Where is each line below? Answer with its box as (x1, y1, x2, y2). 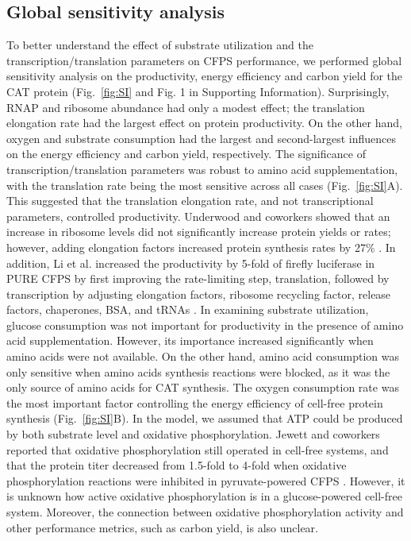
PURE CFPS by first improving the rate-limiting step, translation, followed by (6, 270, 390, 287)
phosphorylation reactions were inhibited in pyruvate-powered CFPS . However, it (6, 472, 405, 489)
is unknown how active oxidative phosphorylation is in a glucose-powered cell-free (6, 488, 402, 504)
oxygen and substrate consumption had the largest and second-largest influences (6, 129, 397, 146)
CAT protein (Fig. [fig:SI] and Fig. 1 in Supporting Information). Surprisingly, (6, 83, 390, 99)
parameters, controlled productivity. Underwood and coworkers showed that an (6, 207, 390, 224)
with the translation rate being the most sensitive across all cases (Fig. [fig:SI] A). (6, 176, 403, 193)
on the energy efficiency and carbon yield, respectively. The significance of (6, 145, 366, 162)
